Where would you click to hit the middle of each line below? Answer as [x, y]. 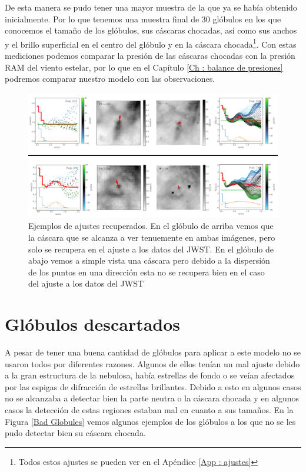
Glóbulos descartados [93, 324]
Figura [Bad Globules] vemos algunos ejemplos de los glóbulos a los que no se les [150, 421]
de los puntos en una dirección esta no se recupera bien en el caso [147, 272]
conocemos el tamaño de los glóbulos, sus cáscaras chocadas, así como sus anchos [151, 30]
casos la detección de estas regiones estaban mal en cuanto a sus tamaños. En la [149, 410]
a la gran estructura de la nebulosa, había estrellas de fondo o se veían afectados [150, 375]
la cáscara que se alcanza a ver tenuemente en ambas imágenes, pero [152, 237]
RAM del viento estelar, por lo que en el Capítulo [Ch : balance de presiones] [144, 67]
